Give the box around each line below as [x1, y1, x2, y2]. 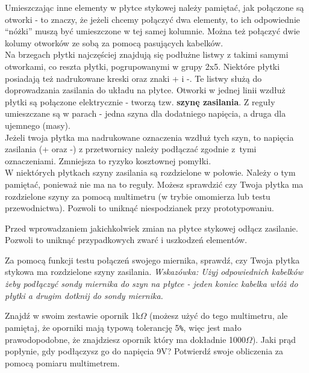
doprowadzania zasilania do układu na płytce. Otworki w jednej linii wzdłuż [5, 84, 286, 96]
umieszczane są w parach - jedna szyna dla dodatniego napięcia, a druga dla [5, 107, 286, 120]
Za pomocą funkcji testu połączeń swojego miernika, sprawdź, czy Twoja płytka [5, 253, 300, 266]
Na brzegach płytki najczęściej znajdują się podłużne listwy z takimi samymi [5, 48, 289, 61]
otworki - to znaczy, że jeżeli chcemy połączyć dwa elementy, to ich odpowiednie [5, 13, 300, 25]
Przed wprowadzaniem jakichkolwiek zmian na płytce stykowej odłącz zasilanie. [5, 221, 298, 234]
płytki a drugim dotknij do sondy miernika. [5, 289, 163, 301]
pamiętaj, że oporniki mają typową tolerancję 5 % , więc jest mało [5, 321, 242, 333]
